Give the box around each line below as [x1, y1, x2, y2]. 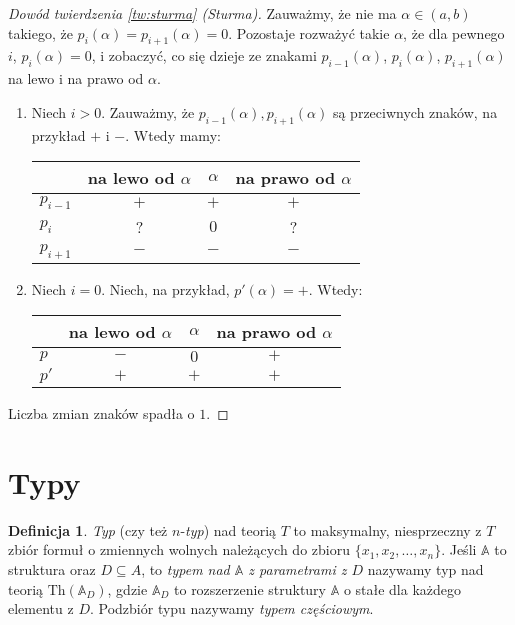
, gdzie [107, 578, 148, 599]
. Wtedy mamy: [125, 124, 221, 145]
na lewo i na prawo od [8, 68, 144, 89]
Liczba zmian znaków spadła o [8, 403, 195, 424]
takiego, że [8, 22, 73, 43]
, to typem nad [141, 559, 230, 580]
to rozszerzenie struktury [174, 578, 326, 599]
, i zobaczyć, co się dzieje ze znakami [91, 45, 317, 66]
